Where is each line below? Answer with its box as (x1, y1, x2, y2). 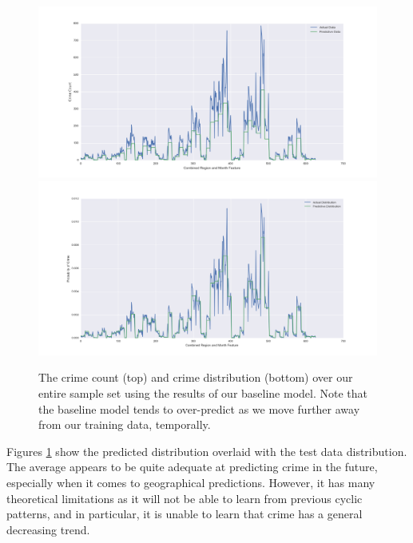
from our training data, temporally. (38, 416, 211, 433)
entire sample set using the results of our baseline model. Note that (38, 385, 367, 402)
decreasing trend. (6, 521, 90, 537)
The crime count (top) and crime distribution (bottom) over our (38, 369, 353, 386)
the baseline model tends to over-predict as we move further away (38, 400, 360, 417)
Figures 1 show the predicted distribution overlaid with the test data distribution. (6, 442, 407, 459)
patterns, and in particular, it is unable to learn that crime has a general (6, 505, 363, 522)
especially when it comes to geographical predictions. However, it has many (6, 474, 375, 491)
